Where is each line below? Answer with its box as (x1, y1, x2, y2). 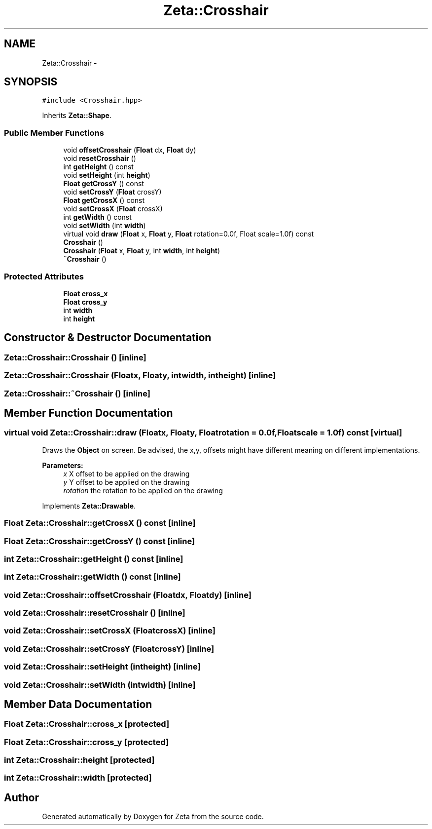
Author (4, 791, 39, 804)
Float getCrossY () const (63, 179, 144, 188)
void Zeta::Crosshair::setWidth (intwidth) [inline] (4, 679, 196, 690)
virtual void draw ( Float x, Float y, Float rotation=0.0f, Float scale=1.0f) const (63, 230, 314, 238)
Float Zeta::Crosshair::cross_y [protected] (4, 737, 169, 747)
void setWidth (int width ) (63, 221, 146, 230)
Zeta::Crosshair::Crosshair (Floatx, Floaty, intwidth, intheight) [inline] (4, 370, 276, 381)
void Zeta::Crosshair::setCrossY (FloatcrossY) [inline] (4, 643, 215, 654)
